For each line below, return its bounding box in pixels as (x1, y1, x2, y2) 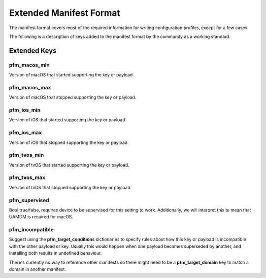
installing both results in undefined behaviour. (9, 250, 102, 256)
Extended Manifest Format (9, 7, 120, 18)
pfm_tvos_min (9, 152, 44, 159)
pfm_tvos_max (9, 174, 45, 181)
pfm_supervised (9, 197, 49, 204)
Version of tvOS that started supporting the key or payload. (9, 162, 130, 168)
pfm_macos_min (9, 62, 50, 69)
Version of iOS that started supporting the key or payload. (9, 117, 127, 123)
